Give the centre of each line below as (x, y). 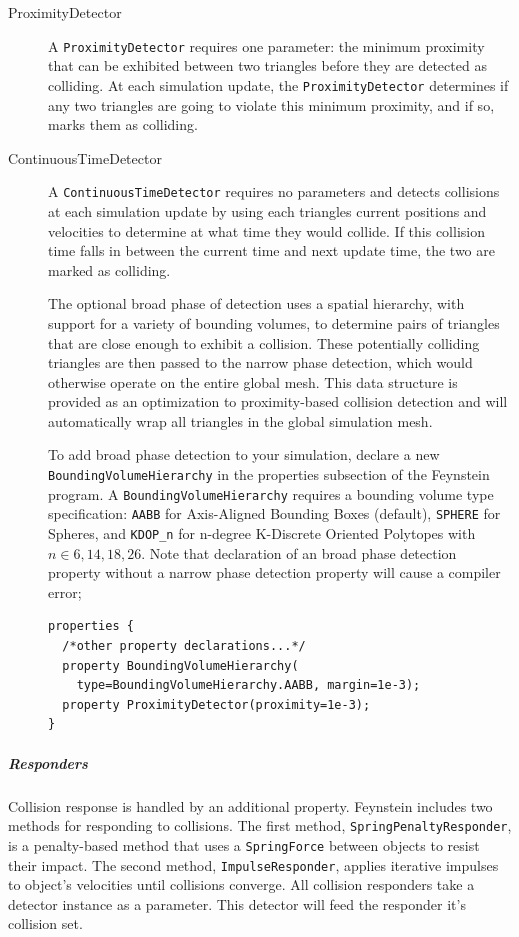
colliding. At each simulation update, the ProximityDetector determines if (278, 84)
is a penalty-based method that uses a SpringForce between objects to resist (244, 844)
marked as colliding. (109, 269)
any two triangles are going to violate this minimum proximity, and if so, (271, 104)
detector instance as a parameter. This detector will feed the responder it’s (237, 903)
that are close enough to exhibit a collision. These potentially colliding (264, 342)
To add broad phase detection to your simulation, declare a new (244, 454)
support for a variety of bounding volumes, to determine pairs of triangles (274, 322)
